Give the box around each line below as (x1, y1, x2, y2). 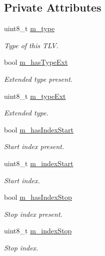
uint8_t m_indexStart (4, 158, 73, 168)
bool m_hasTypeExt (4, 57, 68, 67)
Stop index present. (4, 208, 62, 219)
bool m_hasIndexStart (4, 124, 73, 135)
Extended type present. (4, 73, 73, 84)
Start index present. (4, 141, 64, 152)
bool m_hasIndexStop (4, 192, 72, 202)
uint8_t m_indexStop (4, 225, 72, 236)
